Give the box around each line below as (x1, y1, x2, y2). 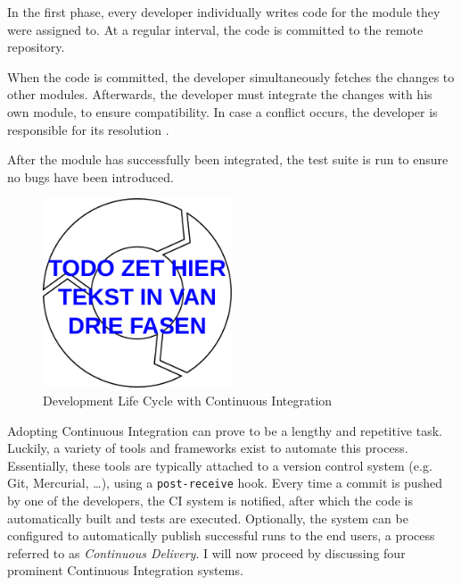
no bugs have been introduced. (7, 167, 174, 186)
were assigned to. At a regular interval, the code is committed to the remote (7, 20, 424, 38)
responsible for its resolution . (7, 120, 169, 138)
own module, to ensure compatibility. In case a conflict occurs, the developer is (7, 102, 438, 121)
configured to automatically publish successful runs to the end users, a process (7, 526, 435, 545)
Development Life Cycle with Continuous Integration (43, 390, 333, 409)
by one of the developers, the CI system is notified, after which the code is (7, 490, 414, 509)
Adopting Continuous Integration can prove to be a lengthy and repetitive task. (7, 421, 442, 439)
